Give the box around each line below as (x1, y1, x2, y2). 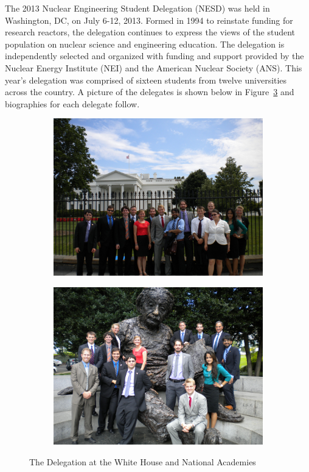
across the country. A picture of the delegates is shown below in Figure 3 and (5, 85, 294, 98)
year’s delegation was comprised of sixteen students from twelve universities (5, 73, 287, 86)
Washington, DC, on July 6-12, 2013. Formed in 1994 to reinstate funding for (5, 13, 293, 26)
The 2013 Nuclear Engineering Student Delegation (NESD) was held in (5, 2, 270, 14)
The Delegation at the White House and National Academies (29, 455, 256, 468)
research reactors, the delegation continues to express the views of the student (5, 26, 296, 38)
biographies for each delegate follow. (5, 97, 140, 110)
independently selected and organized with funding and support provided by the (5, 49, 304, 62)
